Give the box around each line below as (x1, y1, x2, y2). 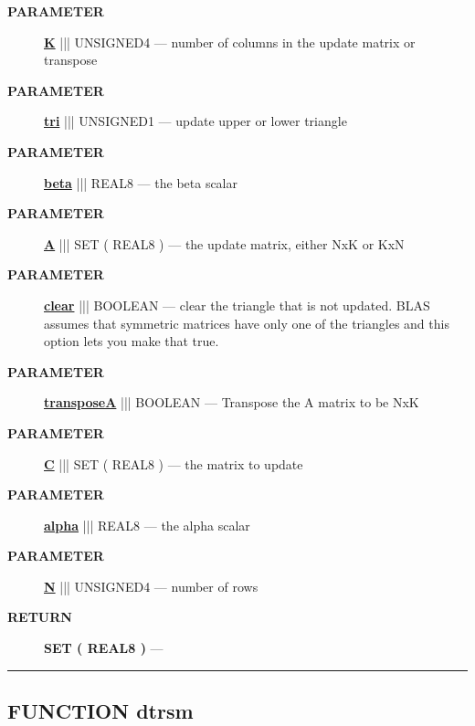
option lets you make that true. (44, 331, 219, 351)
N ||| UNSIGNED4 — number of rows (44, 576, 259, 595)
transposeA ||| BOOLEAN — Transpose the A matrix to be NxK (44, 393, 419, 412)
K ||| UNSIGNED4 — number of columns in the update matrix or (44, 32, 416, 51)
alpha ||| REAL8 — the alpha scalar (44, 515, 250, 534)
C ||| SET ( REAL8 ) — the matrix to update (44, 454, 303, 473)
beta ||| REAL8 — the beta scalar (44, 173, 237, 192)
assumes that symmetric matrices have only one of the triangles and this (44, 313, 449, 332)
